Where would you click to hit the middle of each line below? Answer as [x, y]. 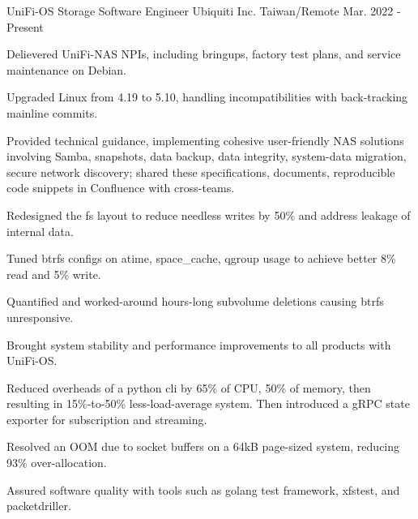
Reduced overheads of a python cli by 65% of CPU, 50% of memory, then [189, 387]
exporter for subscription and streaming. [107, 419]
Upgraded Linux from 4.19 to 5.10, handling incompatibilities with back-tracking [207, 97]
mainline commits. [52, 112]
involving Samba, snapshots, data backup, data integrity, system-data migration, [207, 156]
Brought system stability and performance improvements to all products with [199, 344]
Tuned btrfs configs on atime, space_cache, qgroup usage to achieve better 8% [201, 258]
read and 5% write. [54, 274]
